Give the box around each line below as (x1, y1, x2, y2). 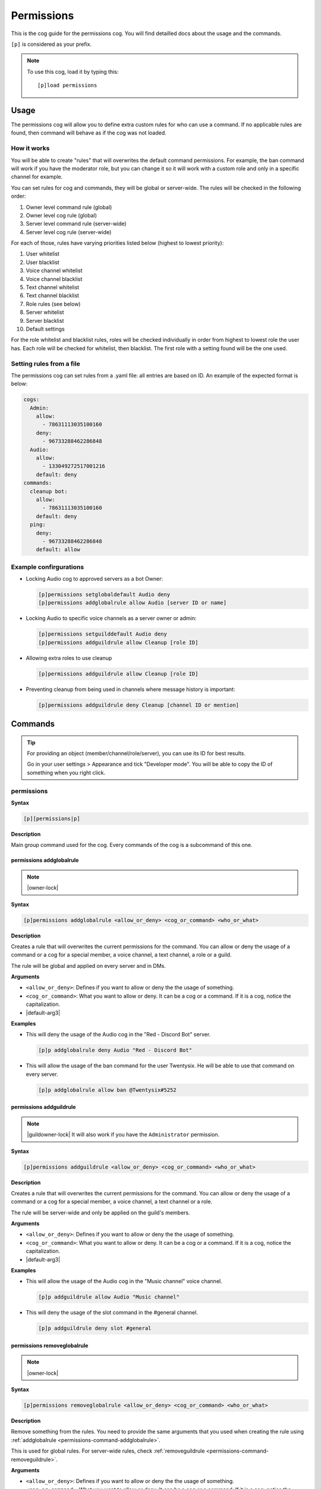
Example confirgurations (11, 563, 84, 571)
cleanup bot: (30, 488, 68, 494)
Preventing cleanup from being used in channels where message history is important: (26, 686, 235, 693)
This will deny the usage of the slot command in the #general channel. (26, 1309, 199, 1316)
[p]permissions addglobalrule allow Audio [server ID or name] (38, 599, 227, 606)
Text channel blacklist (26, 292, 80, 299)
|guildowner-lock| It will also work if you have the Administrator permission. (27, 1131, 220, 1138)
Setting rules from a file (11, 359, 80, 367)
